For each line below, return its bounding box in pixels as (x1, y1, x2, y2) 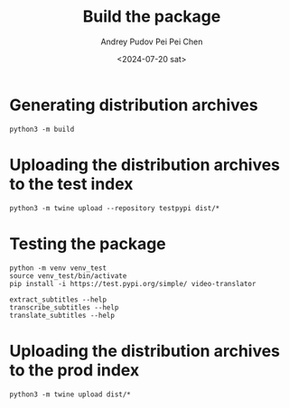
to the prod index (9, 359, 140, 380)
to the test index (9, 173, 134, 194)
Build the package (82, 6, 221, 27)
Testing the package (9, 233, 167, 254)
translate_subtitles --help (9, 311, 116, 320)
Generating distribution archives (9, 95, 259, 115)
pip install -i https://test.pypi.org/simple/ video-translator (9, 279, 256, 288)
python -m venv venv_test (9, 264, 107, 273)
